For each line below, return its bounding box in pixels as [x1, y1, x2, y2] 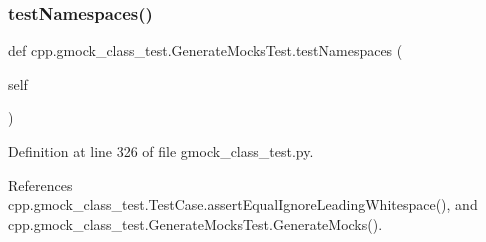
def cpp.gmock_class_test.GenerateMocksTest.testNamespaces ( [8, 40, 403, 61]
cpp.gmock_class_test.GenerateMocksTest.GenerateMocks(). [8, 213, 383, 234]
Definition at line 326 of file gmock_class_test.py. [8, 141, 314, 161]
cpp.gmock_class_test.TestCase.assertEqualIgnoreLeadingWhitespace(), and [8, 194, 478, 215]
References [8, 174, 73, 195]
